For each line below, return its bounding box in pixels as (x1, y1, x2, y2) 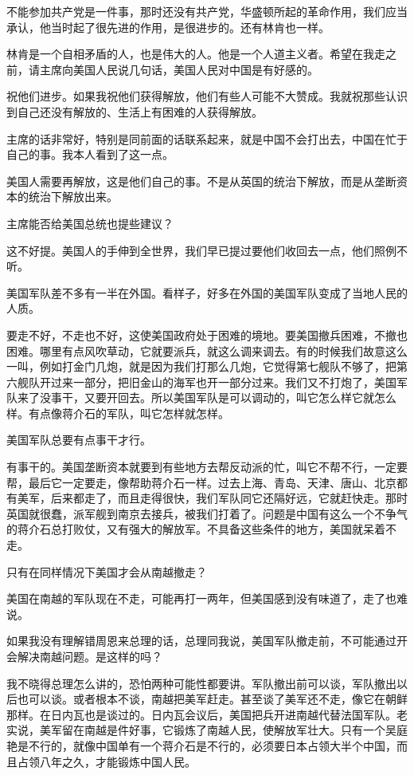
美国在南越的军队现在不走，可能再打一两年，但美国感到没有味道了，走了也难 (6, 590, 408, 607)
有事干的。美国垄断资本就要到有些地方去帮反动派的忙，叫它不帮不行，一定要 (6, 458, 408, 475)
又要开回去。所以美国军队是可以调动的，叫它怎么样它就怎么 (84, 389, 396, 406)
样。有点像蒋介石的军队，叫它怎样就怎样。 (6, 404, 229, 421)
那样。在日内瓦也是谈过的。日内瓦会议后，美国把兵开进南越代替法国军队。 (6, 706, 396, 722)
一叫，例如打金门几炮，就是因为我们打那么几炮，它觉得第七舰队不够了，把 (6, 358, 396, 375)
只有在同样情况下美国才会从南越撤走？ (6, 563, 207, 580)
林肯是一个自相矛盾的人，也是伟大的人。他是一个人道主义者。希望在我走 (6, 45, 385, 62)
